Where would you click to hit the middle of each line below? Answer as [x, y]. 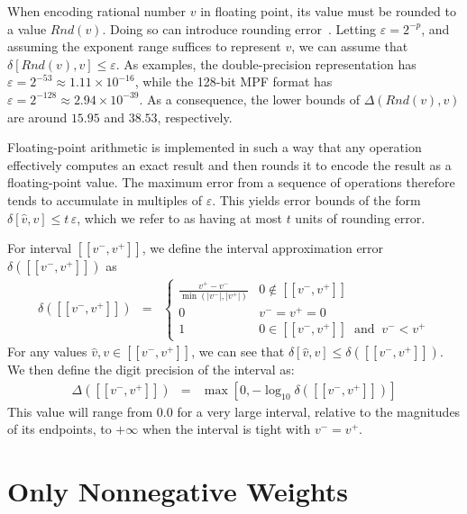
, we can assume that [350, 46]
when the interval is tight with [226, 429]
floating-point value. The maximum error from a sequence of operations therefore [231, 182]
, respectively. [195, 117]
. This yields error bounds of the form [316, 199]
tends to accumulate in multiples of [105, 199]
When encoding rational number [97, 11]
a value [27, 28]
